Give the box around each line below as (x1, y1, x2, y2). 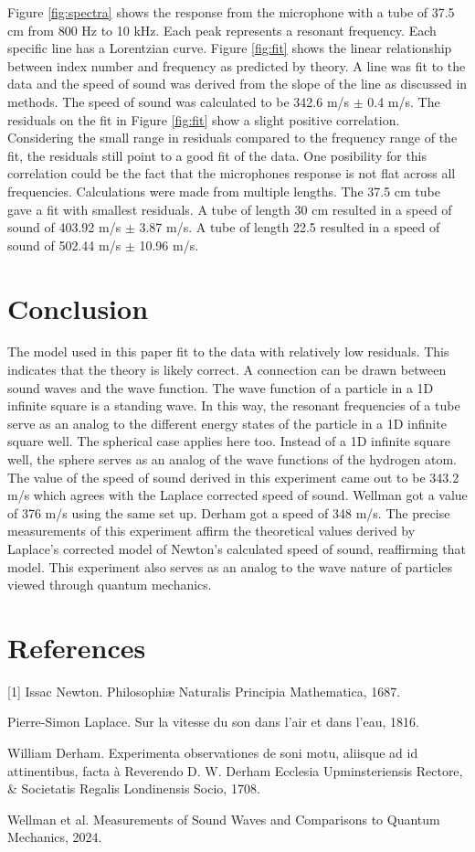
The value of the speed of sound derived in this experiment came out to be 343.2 (7, 467, 459, 486)
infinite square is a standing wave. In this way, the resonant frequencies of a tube (7, 396, 460, 415)
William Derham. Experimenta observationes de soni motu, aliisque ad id (7, 743, 418, 762)
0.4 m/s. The (367, 91, 440, 111)
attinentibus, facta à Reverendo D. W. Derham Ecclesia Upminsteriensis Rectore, (7, 761, 463, 780)
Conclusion (7, 289, 149, 326)
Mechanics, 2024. (7, 827, 102, 847)
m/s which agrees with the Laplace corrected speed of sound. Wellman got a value (7, 485, 468, 505)
